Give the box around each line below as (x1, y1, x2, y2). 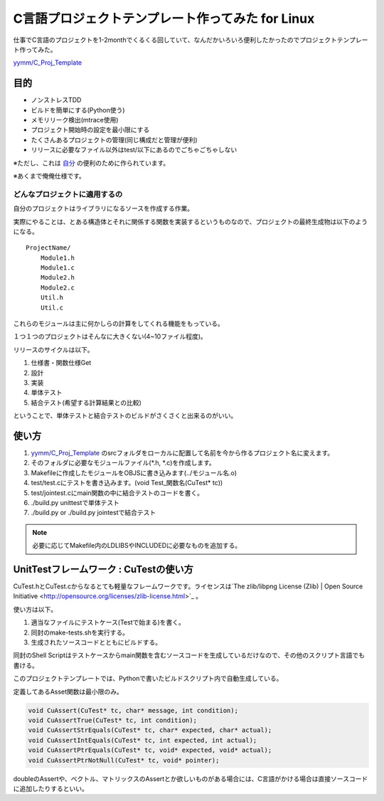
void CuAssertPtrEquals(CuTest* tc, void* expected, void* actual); (28, 746, 272, 754)
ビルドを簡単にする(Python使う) (31, 105, 125, 114)
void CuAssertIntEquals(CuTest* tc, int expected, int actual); (28, 736, 257, 744)
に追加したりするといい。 (13, 784, 88, 792)
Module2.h (40, 274, 75, 282)
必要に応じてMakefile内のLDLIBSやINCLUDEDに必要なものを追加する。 (32, 541, 242, 550)
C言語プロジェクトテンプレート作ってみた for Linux (13, 11, 315, 26)
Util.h (40, 294, 64, 302)
